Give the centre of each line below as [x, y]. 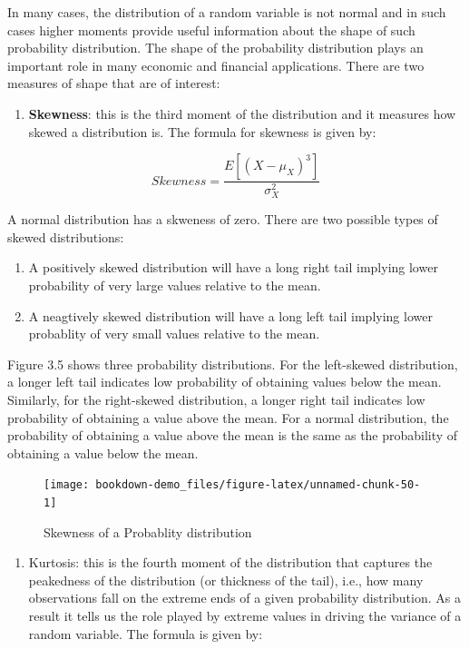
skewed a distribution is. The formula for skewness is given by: [202, 131]
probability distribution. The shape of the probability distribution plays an [215, 48]
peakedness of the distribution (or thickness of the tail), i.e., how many [226, 580]
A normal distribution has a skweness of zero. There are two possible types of [223, 219]
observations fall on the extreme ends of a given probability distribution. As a [244, 598]
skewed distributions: [66, 236]
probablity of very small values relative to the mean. [174, 334]
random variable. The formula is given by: [146, 633]
